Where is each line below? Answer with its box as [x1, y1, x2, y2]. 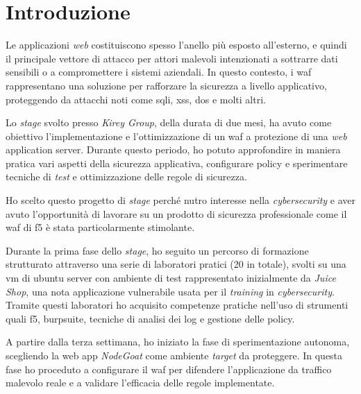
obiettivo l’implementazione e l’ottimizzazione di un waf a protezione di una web [6, 128, 347, 143]
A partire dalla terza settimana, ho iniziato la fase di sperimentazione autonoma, [6, 334, 350, 349]
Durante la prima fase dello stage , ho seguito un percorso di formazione [6, 243, 309, 257]
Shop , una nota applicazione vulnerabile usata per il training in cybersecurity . [6, 284, 335, 298]
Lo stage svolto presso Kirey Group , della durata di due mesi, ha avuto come [6, 115, 332, 130]
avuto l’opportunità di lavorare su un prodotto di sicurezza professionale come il [6, 206, 347, 221]
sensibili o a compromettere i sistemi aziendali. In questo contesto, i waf [6, 65, 312, 79]
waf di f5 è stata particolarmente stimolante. [6, 220, 195, 234]
